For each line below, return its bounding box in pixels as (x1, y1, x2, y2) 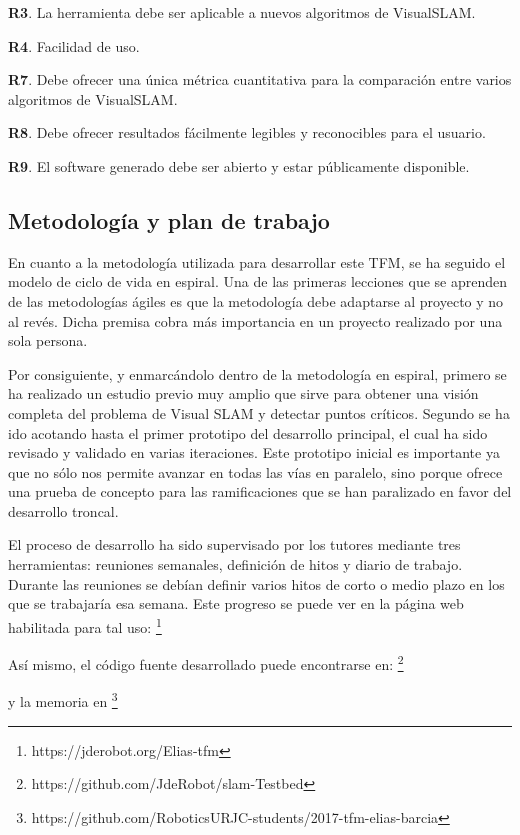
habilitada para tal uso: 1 (8, 613, 162, 637)
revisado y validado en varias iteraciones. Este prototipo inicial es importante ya (8, 442, 500, 463)
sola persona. (8, 330, 88, 351)
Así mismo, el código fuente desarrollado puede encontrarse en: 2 (8, 651, 404, 674)
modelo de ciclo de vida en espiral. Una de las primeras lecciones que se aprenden (8, 271, 508, 292)
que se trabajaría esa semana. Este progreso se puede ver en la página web (8, 593, 464, 614)
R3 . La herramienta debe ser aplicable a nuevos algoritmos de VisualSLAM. (8, 2, 476, 22)
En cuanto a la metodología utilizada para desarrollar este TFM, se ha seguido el (8, 251, 506, 272)
